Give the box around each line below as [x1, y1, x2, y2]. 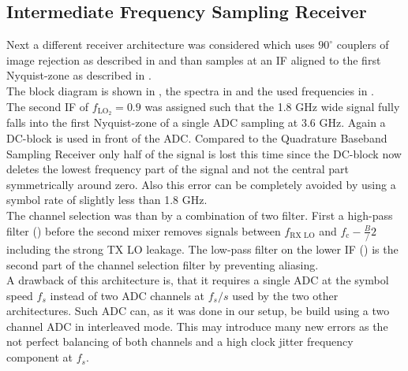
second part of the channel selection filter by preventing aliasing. [6, 256, 319, 273]
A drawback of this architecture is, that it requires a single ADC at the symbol [6, 272, 389, 288]
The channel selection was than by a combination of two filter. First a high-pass [6, 207, 393, 223]
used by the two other [232, 287, 339, 303]
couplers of [336, 36, 389, 53]
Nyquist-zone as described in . [6, 67, 152, 83]
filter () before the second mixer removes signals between [6, 222, 281, 239]
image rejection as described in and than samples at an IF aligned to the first [6, 51, 381, 68]
